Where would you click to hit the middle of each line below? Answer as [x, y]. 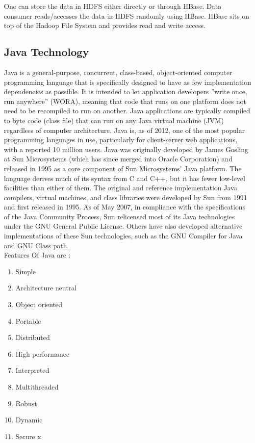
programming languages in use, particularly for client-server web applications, [121, 140]
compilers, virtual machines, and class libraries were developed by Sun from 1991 [126, 197]
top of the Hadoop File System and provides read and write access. [105, 25]
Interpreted [32, 370]
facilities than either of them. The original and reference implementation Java [121, 188]
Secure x [28, 436]
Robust [26, 403]
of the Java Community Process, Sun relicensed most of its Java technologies [119, 216]
